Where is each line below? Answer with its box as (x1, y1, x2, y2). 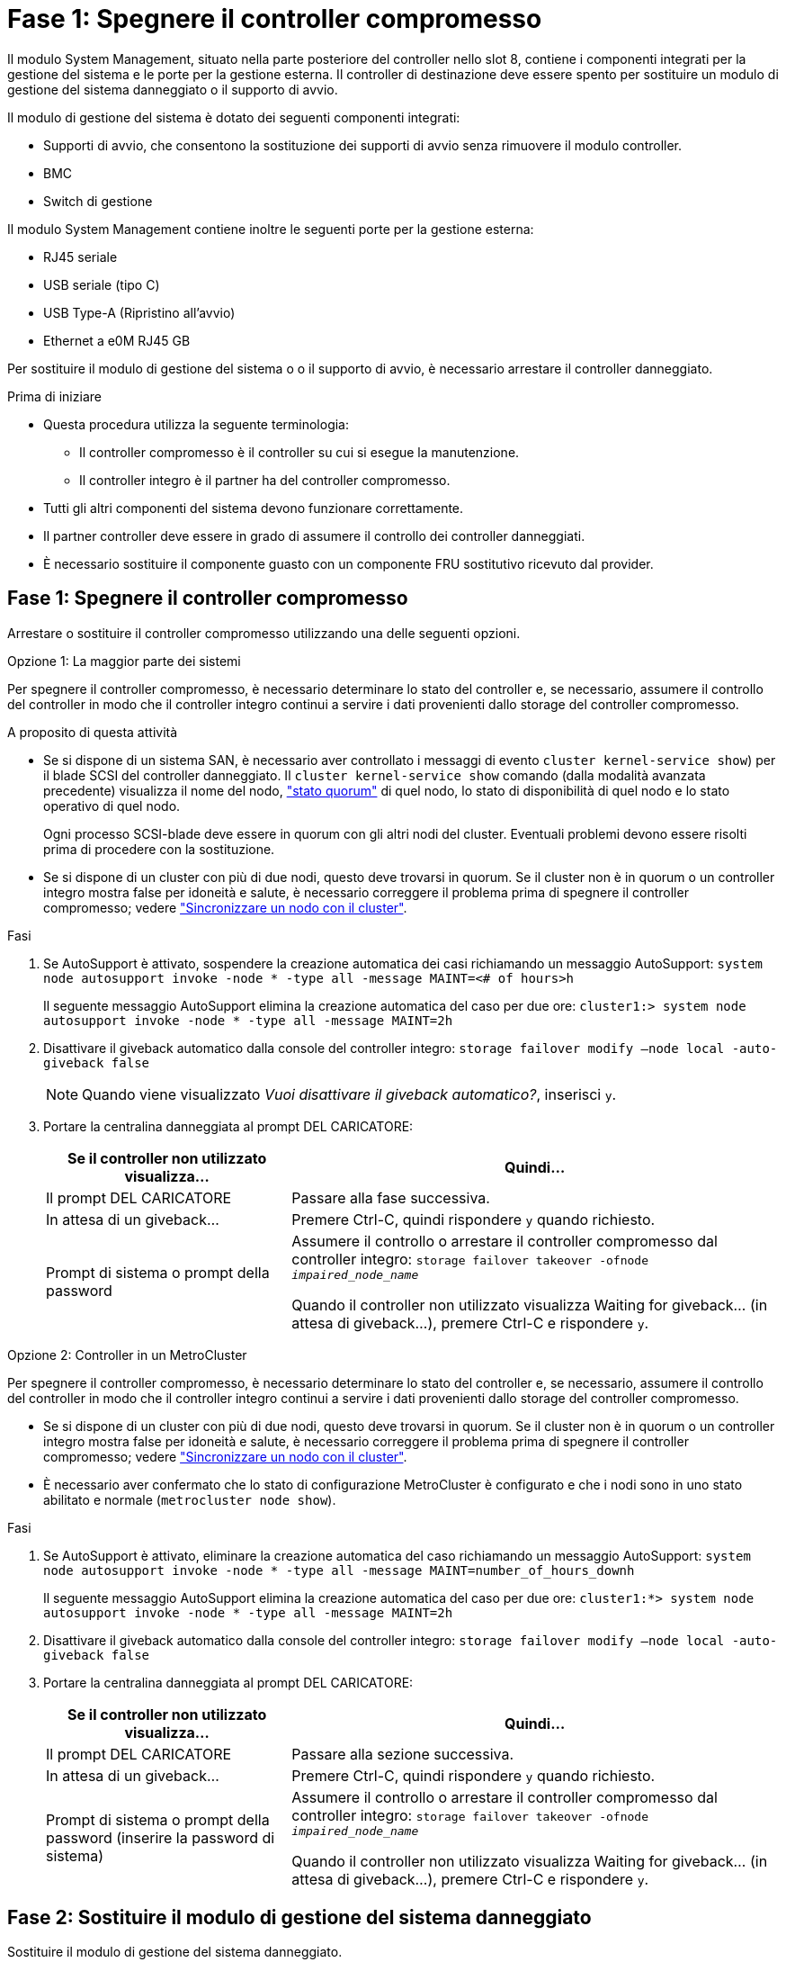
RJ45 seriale (43, 248, 118, 265)
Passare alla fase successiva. (291, 1188, 490, 1207)
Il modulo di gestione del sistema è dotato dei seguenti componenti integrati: (7, 109, 460, 125)
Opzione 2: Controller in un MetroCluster (7, 1346, 247, 1363)
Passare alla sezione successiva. (291, 1744, 514, 1763)
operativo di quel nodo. (43, 797, 181, 814)
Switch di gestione (43, 193, 153, 209)
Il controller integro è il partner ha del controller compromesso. (79, 472, 451, 488)
